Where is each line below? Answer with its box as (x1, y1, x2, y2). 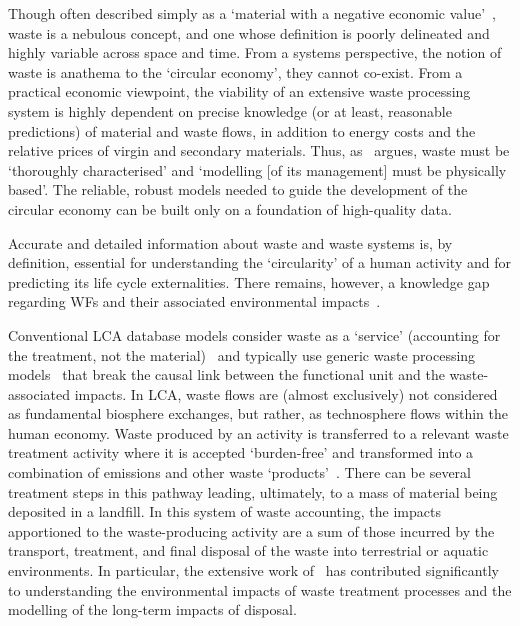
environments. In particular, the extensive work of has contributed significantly (8, 560, 499, 581)
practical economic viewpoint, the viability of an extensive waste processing (8, 81, 471, 102)
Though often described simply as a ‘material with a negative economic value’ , (8, 3, 496, 23)
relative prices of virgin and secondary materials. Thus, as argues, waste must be (8, 140, 510, 161)
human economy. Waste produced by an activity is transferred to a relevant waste (8, 422, 509, 443)
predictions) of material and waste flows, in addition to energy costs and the (8, 120, 476, 141)
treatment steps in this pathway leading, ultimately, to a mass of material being (8, 481, 498, 502)
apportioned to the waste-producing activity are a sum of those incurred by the (8, 520, 495, 541)
